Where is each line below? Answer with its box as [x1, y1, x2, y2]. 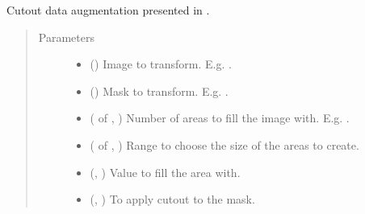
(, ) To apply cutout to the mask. [90, 191, 255, 208]
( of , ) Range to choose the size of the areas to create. [90, 136, 359, 153]
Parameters [38, 28, 94, 45]
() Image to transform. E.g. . [90, 56, 232, 72]
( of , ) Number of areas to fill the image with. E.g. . [90, 109, 350, 126]
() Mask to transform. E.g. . [90, 82, 229, 99]
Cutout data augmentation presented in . [6, 2, 210, 18]
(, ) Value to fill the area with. [90, 163, 241, 180]
